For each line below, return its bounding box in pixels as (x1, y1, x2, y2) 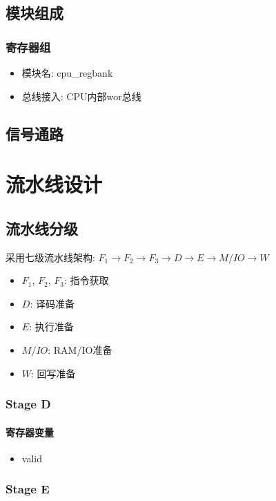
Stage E (6, 480, 50, 498)
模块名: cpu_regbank (21, 66, 113, 79)
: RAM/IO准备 (48, 342, 112, 357)
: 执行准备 (29, 319, 74, 334)
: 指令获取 (64, 273, 109, 287)
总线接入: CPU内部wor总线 (21, 88, 141, 103)
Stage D (6, 395, 51, 413)
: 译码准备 (30, 296, 75, 310)
